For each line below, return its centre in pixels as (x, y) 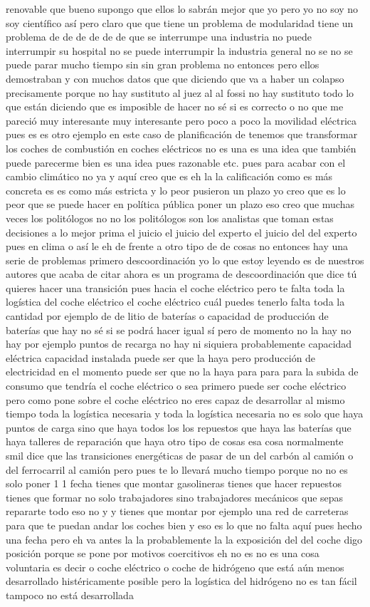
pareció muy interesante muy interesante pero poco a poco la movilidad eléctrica (181, 120)
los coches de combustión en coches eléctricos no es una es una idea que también (181, 148)
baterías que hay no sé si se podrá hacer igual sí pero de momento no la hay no (179, 330)
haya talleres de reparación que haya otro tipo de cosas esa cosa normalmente (175, 441)
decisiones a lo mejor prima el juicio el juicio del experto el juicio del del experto (181, 232)
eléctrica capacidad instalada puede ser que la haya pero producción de (161, 357)
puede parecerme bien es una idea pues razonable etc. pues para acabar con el (176, 162)
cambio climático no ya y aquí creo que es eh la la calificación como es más (169, 176)
